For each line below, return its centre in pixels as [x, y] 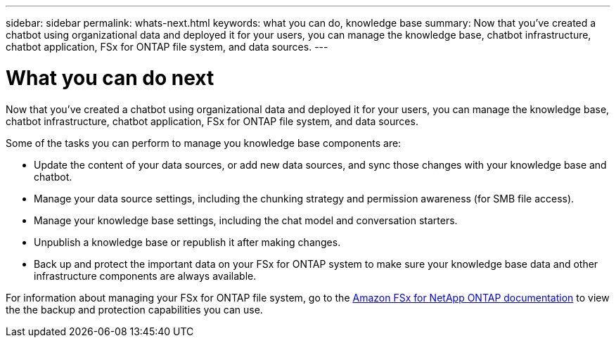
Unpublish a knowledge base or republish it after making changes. [187, 242]
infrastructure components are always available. [145, 276]
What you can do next [110, 78]
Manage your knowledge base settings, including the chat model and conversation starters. [246, 220]
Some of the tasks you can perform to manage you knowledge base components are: [204, 143]
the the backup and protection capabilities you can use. [134, 309]
